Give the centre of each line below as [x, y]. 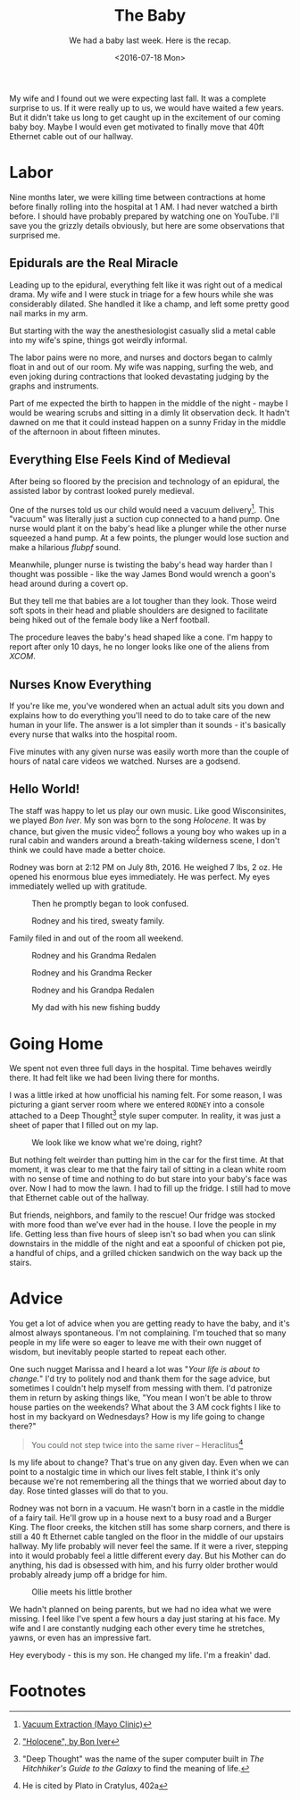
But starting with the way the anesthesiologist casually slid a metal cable [143, 331]
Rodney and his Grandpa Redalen [93, 990]
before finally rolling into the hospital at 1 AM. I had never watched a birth [144, 206]
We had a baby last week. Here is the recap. [150, 40]
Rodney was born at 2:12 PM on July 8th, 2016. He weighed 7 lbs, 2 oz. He [146, 867]
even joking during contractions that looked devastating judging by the [139, 376]
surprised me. [35, 235]
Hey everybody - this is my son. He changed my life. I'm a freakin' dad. [140, 1654]
